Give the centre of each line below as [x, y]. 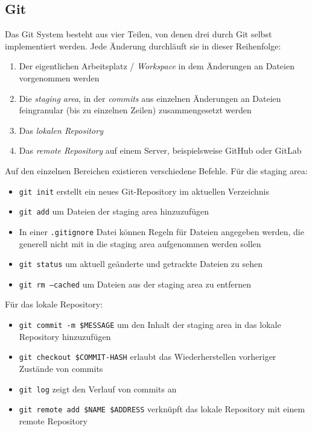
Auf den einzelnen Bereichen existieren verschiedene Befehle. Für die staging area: [156, 170]
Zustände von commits [61, 368]
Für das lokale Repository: [54, 304]
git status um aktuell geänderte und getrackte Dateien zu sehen [141, 264]
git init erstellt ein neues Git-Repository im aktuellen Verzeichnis [144, 191]
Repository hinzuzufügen [65, 336]
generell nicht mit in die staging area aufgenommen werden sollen [140, 243]
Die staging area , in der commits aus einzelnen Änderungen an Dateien [150, 98]
